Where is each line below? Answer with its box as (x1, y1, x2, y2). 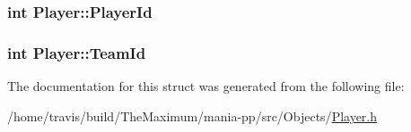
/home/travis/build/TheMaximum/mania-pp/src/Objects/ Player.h (7, 106, 378, 125)
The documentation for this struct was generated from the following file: (7, 77, 405, 95)
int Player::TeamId (7, 41, 146, 63)
